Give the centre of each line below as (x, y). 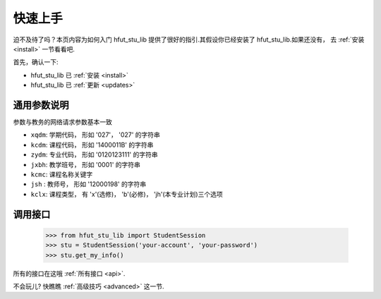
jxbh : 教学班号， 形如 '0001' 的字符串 (86, 164)
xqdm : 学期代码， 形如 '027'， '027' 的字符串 (95, 135)
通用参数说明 (41, 105)
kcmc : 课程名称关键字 (62, 174)
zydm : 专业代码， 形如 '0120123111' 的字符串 (94, 154)
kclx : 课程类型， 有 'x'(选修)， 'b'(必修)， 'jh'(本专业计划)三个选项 (127, 194)
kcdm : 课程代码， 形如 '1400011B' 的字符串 (92, 145)
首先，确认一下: (36, 62)
